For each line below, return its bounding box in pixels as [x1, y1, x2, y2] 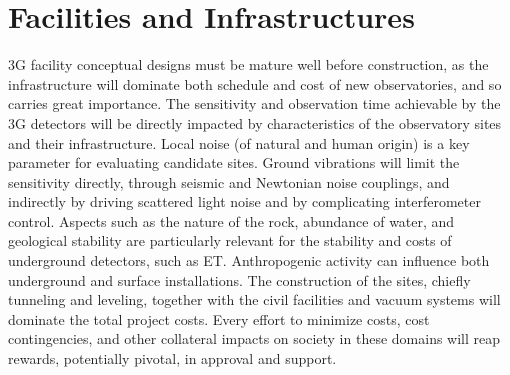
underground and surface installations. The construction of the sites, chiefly [8, 269, 471, 290]
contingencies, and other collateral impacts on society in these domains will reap [8, 328, 501, 349]
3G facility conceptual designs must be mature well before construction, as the [8, 54, 489, 75]
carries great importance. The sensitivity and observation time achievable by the [8, 93, 501, 114]
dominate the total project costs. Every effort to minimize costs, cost [8, 308, 430, 329]
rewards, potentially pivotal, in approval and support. [8, 348, 337, 369]
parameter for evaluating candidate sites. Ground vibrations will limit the [8, 152, 460, 173]
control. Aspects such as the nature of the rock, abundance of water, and [8, 210, 455, 231]
